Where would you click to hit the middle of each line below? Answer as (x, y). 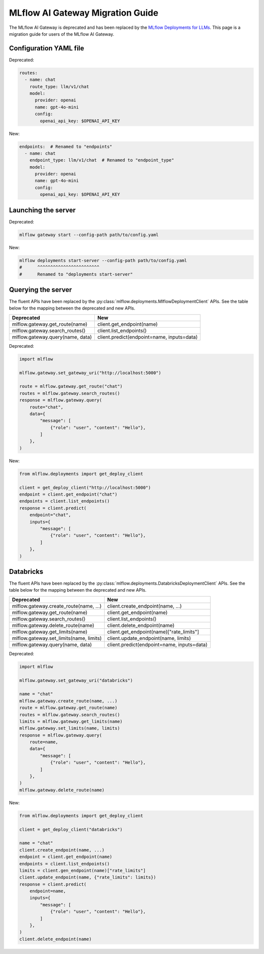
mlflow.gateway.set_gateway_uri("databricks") (76, 680)
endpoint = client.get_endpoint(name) (66, 857)
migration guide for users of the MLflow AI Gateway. (62, 34)
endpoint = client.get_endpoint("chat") (68, 494)
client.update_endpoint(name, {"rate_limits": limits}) (88, 877)
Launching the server (42, 210)
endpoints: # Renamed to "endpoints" (66, 146)
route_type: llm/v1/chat (59, 86)
